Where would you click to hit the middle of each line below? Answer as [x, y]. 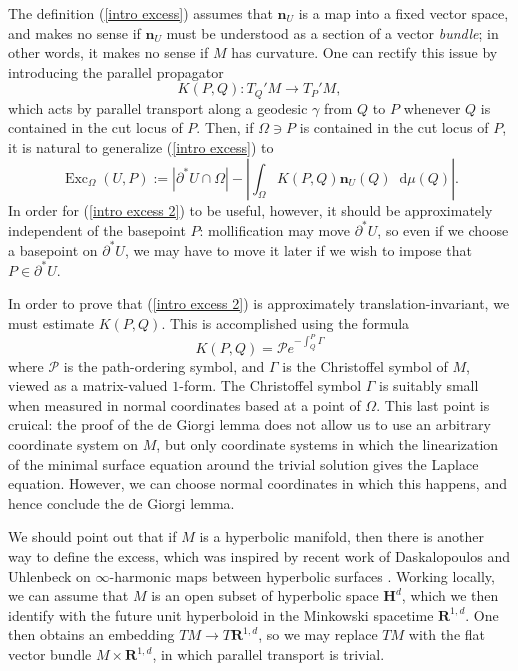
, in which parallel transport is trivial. [268, 654]
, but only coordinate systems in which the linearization [327, 444]
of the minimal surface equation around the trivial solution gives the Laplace [243, 463]
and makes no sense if [74, 32]
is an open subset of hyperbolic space [265, 595]
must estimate [51, 323]
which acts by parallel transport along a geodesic [158, 107]
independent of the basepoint [97, 229]
